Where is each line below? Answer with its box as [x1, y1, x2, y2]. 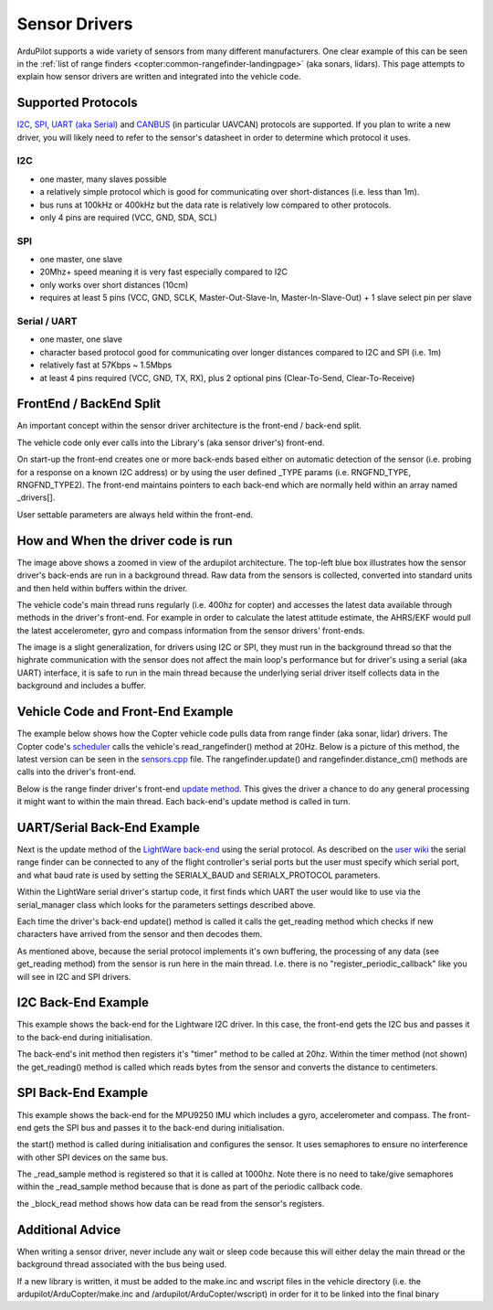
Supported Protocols [16, 95, 138, 111]
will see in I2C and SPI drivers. [16, 971, 131, 982]
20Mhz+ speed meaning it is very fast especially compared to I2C [39, 266, 288, 278]
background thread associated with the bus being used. [16, 1259, 227, 1270]
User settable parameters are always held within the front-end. [16, 508, 254, 520]
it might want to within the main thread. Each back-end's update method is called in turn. [16, 796, 351, 807]
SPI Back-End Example [16, 1085, 149, 1101]
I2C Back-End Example [16, 995, 150, 1010]
